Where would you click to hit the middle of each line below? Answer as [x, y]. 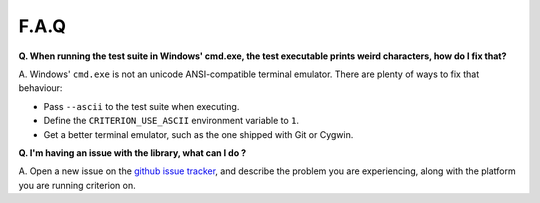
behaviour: [40, 88]
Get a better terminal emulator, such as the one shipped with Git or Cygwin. [198, 134]
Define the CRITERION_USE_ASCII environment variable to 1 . [171, 121]
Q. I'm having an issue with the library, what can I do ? [132, 152]
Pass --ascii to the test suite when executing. [141, 106]
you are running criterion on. [77, 185]
